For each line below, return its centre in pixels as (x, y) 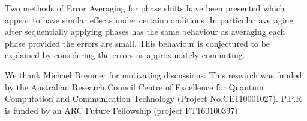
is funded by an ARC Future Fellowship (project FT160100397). (123, 110)
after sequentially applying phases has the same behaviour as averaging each (145, 31)
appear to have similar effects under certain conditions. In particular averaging (149, 19)
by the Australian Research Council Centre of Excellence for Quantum (134, 87)
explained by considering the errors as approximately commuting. (125, 55)
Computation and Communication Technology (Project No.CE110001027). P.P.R (153, 99)
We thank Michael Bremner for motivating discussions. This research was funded (153, 75)
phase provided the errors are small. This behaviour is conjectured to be (138, 43)
